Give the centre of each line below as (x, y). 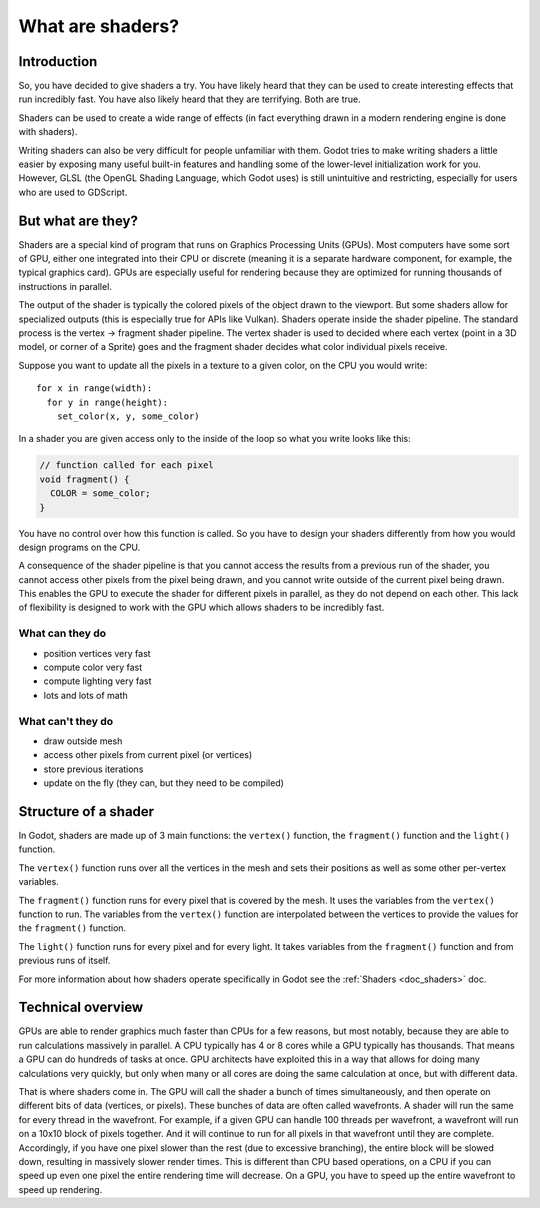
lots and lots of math (86, 695)
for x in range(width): (94, 388)
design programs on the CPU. (79, 547)
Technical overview (81, 1007)
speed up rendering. (60, 1189)
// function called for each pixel (126, 465)
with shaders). (48, 132)
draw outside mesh (83, 741)
